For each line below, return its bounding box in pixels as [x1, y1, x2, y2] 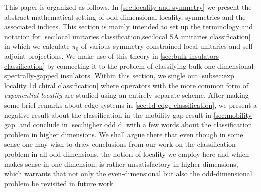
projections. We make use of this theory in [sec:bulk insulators [28, 50, 219, 61]
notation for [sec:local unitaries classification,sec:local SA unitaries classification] [4, 31, 251, 41]
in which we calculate [4, 41, 70, 51]
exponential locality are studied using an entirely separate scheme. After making [4, 90, 249, 100]
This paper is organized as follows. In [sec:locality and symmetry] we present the [4, 2, 252, 12]
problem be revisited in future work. [4, 178, 115, 188]
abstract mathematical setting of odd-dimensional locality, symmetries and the [4, 11, 246, 22]
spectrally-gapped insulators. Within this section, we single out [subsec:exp [4, 70, 234, 81]
